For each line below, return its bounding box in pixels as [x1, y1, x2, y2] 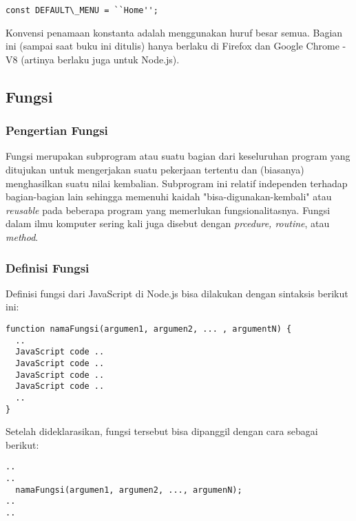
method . [6, 230, 39, 244]
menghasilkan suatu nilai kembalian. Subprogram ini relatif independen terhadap [6, 176, 348, 190]
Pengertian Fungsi [6, 122, 108, 139]
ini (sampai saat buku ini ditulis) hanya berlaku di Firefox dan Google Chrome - [6, 39, 346, 53]
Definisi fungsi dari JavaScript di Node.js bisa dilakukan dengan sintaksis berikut [6, 286, 348, 300]
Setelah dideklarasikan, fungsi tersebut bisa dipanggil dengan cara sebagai [6, 424, 318, 438]
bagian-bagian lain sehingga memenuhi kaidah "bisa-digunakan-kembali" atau [6, 189, 332, 204]
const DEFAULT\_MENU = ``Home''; [6, 6, 158, 15]
